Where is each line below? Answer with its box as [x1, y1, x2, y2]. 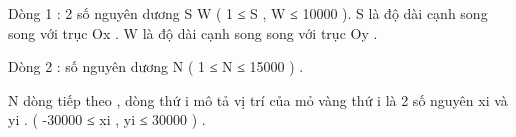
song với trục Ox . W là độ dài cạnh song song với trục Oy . [8, 22, 378, 43]
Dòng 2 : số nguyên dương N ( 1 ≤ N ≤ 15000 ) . [8, 56, 304, 77]
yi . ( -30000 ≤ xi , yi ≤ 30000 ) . [8, 109, 206, 130]
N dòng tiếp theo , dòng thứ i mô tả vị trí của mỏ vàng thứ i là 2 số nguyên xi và [8, 89, 508, 110]
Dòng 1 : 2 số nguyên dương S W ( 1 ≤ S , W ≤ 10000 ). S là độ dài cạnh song [8, 3, 488, 23]
